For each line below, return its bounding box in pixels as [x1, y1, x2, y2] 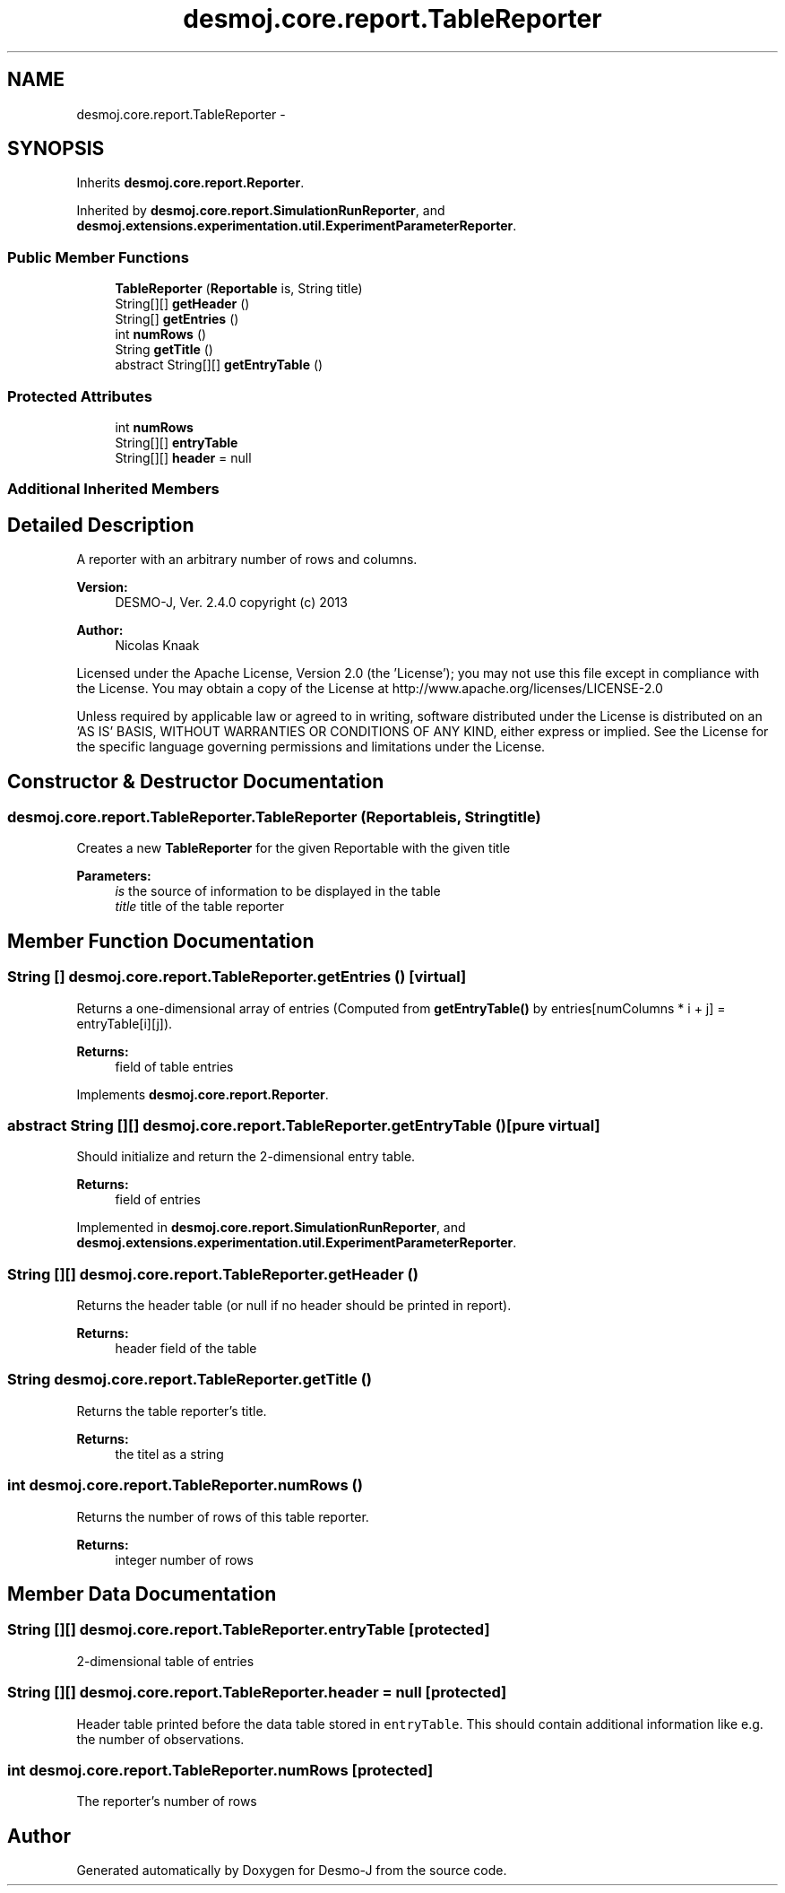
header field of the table [115, 1341, 257, 1357]
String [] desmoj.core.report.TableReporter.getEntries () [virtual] [7, 968, 467, 986]
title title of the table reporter [115, 899, 284, 915]
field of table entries [115, 1058, 234, 1074]
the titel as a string [115, 1446, 224, 1462]
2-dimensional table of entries [76, 1653, 254, 1669]
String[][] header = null [115, 449, 252, 465]
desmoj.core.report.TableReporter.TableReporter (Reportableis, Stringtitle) [7, 808, 541, 826]
